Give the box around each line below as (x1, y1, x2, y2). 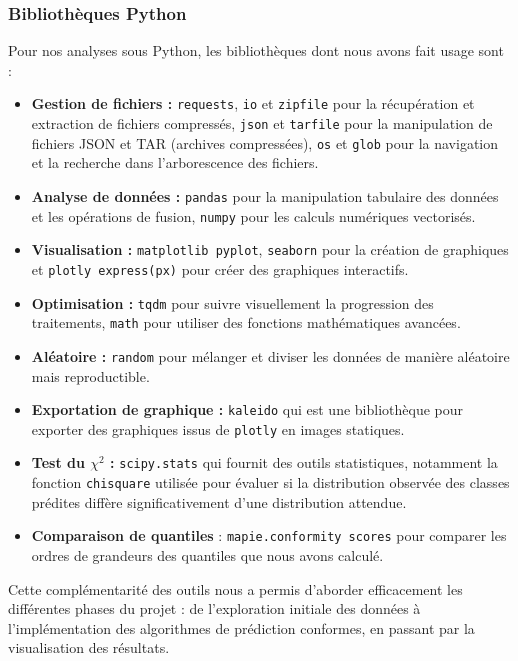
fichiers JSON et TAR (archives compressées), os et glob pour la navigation (31, 132, 498, 153)
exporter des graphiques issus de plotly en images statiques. (31, 418, 405, 439)
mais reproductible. (31, 365, 150, 386)
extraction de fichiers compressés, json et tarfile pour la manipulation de (31, 113, 493, 134)
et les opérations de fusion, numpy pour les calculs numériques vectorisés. (31, 205, 476, 226)
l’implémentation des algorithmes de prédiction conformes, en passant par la (8, 617, 475, 638)
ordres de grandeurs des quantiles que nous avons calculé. (31, 545, 384, 566)
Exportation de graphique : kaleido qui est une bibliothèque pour (31, 399, 464, 420)
